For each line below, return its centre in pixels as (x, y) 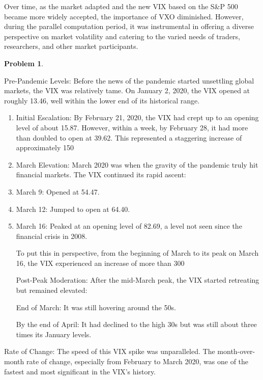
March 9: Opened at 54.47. (58, 191)
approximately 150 (45, 147)
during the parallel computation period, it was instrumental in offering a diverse (129, 26)
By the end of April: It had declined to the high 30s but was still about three (136, 324)
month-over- (236, 351)
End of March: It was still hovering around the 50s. (96, 307)
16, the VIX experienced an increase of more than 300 (100, 263)
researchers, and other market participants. (71, 46)
